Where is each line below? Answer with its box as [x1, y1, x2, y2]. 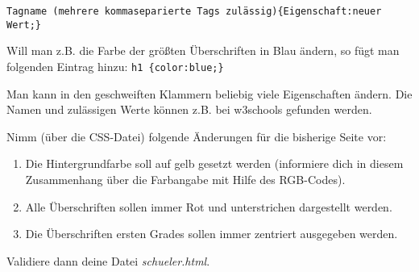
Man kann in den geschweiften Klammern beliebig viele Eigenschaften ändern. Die [6, 85, 413, 102]
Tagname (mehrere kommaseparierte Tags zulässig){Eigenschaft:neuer [6, 6, 382, 17]
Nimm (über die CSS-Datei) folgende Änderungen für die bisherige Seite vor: [6, 128, 387, 144]
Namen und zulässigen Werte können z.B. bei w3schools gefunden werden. [6, 101, 372, 118]
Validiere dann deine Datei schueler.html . [6, 252, 210, 269]
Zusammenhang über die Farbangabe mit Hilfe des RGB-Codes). [25, 170, 346, 187]
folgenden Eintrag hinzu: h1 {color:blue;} [6, 57, 224, 74]
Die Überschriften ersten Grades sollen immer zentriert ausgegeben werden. [25, 225, 398, 242]
